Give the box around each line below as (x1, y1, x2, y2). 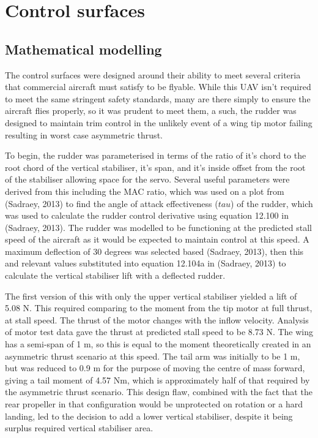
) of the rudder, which (231, 197, 313, 210)
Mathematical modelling (5, 39, 162, 58)
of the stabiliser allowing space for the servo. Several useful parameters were (5, 173, 290, 186)
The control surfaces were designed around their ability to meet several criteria (5, 68, 301, 81)
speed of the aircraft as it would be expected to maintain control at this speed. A (5, 233, 309, 246)
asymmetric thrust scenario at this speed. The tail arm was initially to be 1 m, (5, 349, 300, 362)
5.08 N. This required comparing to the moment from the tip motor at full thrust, (5, 301, 312, 314)
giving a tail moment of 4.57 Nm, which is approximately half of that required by (5, 373, 310, 386)
